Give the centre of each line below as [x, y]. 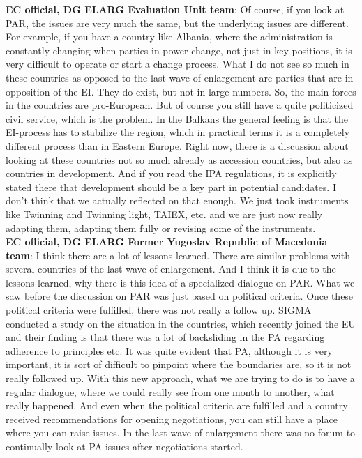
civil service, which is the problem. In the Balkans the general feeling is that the [177, 118]
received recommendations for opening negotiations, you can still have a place [172, 419]
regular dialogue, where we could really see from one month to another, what [170, 391]
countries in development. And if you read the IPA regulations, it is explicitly [171, 173]
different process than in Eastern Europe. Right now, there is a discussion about [177, 145]
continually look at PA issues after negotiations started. [125, 446]
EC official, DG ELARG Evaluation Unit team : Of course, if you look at [175, 9]
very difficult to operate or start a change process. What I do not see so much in [178, 64]
